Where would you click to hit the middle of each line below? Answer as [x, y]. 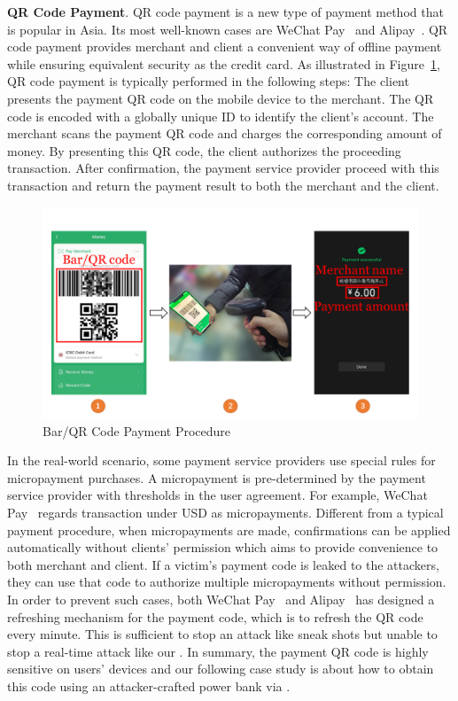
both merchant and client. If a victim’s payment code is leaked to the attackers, [223, 564]
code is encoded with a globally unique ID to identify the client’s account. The [221, 116]
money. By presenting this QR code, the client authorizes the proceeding [204, 150]
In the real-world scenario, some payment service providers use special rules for [221, 460]
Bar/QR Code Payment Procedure [137, 430]
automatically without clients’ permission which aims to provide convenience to [223, 547]
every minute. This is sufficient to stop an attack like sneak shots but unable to [222, 634]
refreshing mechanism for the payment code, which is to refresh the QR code [215, 616]
